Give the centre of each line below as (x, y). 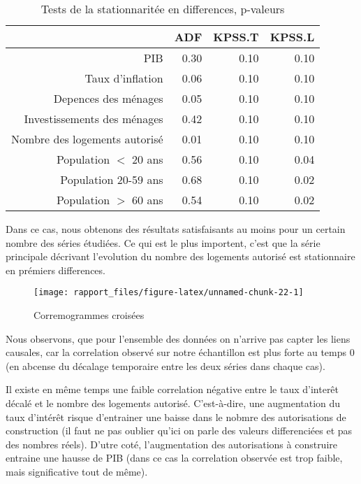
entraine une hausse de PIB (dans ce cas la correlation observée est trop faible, (174, 458)
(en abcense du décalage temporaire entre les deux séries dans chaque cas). (165, 365)
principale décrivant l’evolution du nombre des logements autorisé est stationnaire (180, 256)
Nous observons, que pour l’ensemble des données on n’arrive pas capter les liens (178, 338)
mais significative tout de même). (77, 471)
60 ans (148, 200)
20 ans (148, 159)
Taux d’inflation (124, 78)
